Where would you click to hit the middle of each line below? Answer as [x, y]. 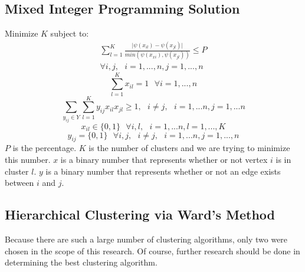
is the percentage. [45, 148]
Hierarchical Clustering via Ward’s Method [140, 214]
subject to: [70, 33]
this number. [28, 160]
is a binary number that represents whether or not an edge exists [163, 171]
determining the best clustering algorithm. [81, 262]
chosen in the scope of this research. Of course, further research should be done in [152, 250]
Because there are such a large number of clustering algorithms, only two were [146, 239]
